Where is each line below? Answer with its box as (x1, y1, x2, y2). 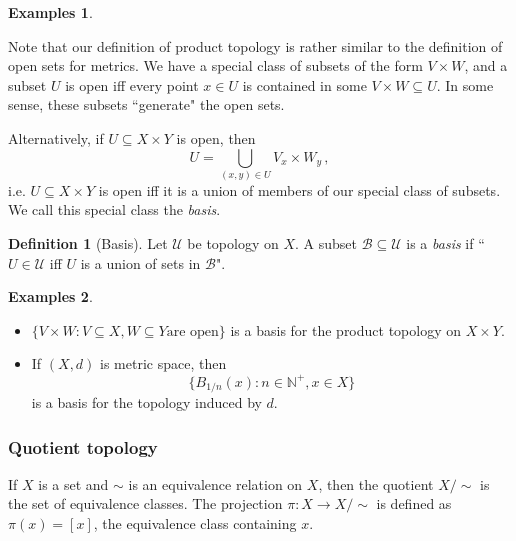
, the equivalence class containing (93, 513, 297, 533)
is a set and (38, 473, 109, 494)
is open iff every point (65, 74, 199, 95)
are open (166, 324, 219, 339)
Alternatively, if (8, 127, 104, 148)
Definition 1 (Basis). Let (8, 233, 168, 254)
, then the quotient (318, 473, 434, 494)
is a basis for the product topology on (230, 319, 462, 340)
